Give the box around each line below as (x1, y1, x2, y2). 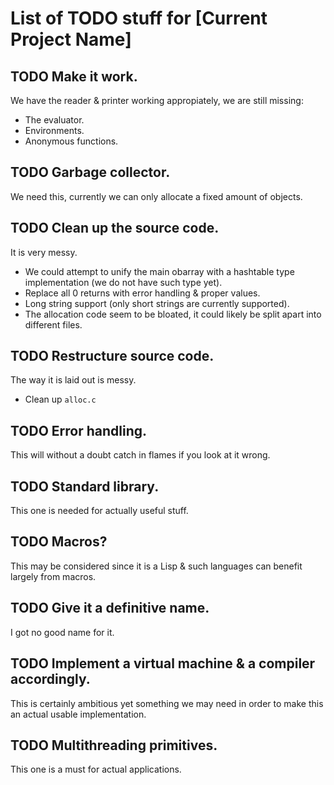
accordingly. (10, 671, 91, 688)
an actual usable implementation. (10, 708, 147, 720)
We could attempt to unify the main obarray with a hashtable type (24, 265, 295, 277)
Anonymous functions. (24, 135, 119, 147)
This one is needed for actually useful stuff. (10, 505, 189, 517)
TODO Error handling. (10, 422, 148, 439)
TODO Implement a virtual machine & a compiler (10, 655, 316, 672)
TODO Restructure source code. (10, 348, 215, 365)
